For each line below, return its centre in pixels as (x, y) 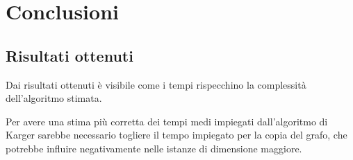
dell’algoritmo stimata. (54, 98)
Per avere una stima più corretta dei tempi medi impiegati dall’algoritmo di (167, 121)
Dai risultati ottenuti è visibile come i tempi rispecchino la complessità (156, 84)
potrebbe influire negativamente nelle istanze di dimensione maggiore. (154, 148)
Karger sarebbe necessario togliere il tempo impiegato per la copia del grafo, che (176, 135)
